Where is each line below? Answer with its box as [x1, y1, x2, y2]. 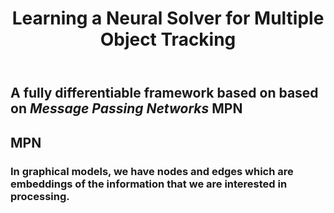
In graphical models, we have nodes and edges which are [10, 164, 294, 178]
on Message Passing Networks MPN [10, 100, 243, 117]
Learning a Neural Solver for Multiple [11, 7, 325, 30]
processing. [10, 189, 70, 203]
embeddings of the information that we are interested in [10, 177, 288, 191]
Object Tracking [99, 28, 237, 51]
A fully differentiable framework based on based [10, 85, 319, 102]
